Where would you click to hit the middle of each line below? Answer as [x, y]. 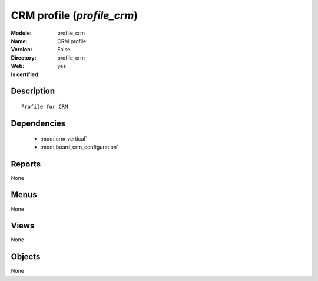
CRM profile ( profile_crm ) [74, 15]
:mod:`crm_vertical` [64, 139]
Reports [26, 164]
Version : [21, 50]
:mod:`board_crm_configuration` [79, 147]
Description [33, 91]
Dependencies [38, 123]
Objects [26, 257]
